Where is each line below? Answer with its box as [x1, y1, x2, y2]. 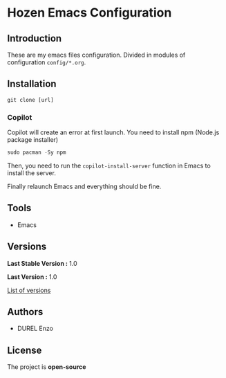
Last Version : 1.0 [7, 272, 57, 281]
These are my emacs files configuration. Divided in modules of [7, 51, 186, 59]
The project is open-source [7, 363, 86, 371]
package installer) [7, 136, 59, 144]
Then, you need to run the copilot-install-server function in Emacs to [7, 161, 211, 170]
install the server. [7, 168, 57, 177]
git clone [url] [7, 96, 54, 103]
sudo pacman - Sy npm [7, 149, 67, 156]
